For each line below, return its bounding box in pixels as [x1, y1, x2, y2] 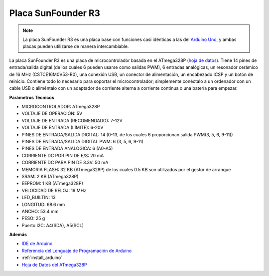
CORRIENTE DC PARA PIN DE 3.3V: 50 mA [21, 160, 109, 166]
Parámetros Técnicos [9, 94, 55, 100]
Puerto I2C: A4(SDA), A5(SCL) [21, 222, 84, 228]
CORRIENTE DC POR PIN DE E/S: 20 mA [21, 152, 104, 158]
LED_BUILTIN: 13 [21, 195, 56, 201]
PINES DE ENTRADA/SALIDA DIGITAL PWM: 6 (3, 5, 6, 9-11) [21, 139, 144, 145]
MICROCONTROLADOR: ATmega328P [21, 104, 100, 110]
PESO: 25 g [21, 215, 45, 222]
